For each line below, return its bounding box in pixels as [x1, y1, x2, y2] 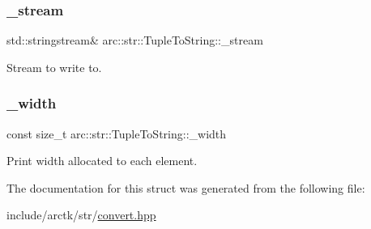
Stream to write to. [6, 58, 102, 75]
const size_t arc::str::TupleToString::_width [6, 125, 227, 142]
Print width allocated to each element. [6, 152, 198, 169]
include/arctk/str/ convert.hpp [6, 206, 156, 223]
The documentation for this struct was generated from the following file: [6, 179, 365, 196]
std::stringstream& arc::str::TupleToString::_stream [6, 32, 263, 49]
